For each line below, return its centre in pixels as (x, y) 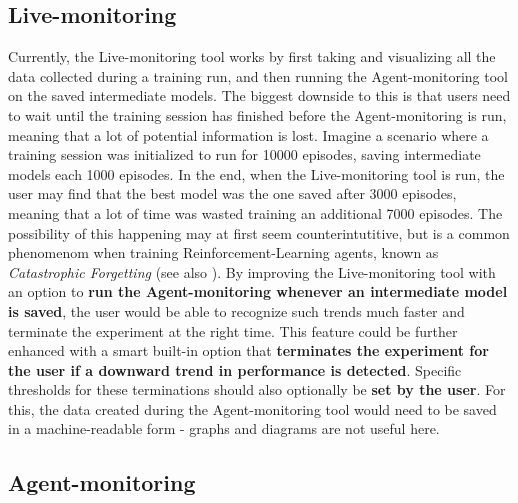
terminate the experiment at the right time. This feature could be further (233, 330)
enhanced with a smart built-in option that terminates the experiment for (248, 350)
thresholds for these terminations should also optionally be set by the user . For (257, 389)
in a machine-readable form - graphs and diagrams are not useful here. (224, 428)
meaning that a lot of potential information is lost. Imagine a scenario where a (248, 134)
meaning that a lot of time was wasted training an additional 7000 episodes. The (255, 212)
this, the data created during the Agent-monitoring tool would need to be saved (252, 408)
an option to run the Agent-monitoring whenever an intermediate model (258, 291)
